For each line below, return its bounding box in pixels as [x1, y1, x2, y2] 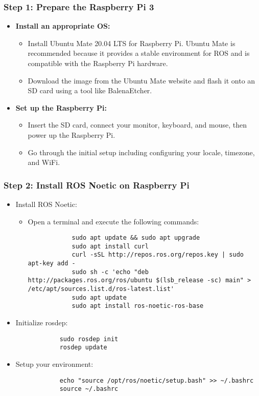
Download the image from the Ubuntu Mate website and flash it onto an [28, 75, 255, 86]
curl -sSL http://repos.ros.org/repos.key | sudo [72, 251, 244, 259]
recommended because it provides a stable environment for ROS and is [28, 48, 250, 58]
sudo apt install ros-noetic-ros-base [72, 302, 204, 310]
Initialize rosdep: [15, 317, 68, 328]
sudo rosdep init [59, 335, 119, 343]
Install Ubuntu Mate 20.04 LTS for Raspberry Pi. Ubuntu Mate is [28, 37, 236, 48]
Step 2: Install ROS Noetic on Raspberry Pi [4, 178, 190, 191]
